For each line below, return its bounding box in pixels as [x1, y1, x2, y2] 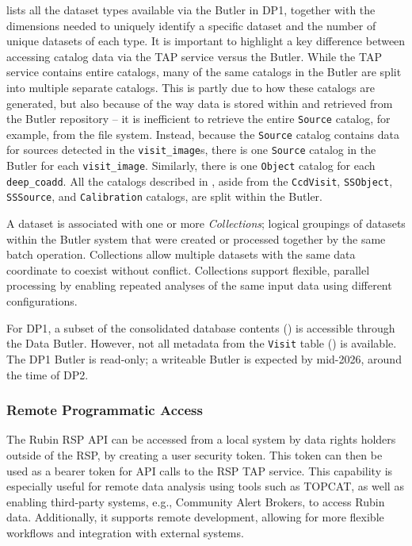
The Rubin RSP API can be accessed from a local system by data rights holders [6, 431, 396, 448]
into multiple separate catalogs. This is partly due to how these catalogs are [6, 79, 375, 95]
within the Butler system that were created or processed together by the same [6, 230, 386, 247]
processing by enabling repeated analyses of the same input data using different [6, 277, 392, 294]
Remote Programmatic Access [6, 400, 203, 420]
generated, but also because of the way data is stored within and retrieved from [6, 94, 393, 111]
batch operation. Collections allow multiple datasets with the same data [6, 246, 356, 263]
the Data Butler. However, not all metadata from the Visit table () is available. [6, 335, 397, 352]
